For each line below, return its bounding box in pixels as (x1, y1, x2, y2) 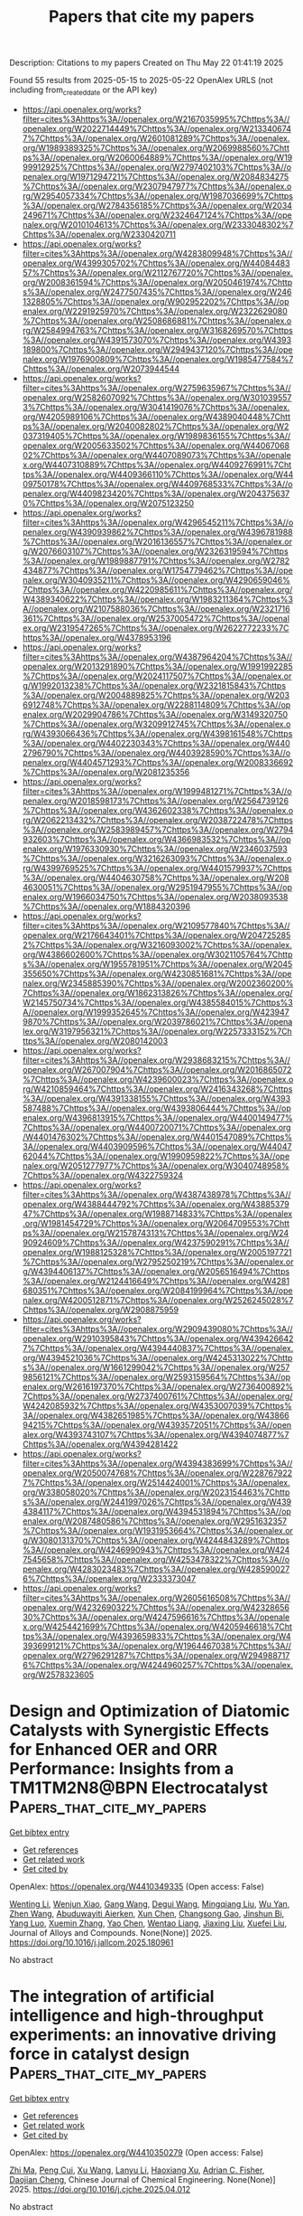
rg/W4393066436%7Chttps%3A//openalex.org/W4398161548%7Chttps (22, 728, 293, 738)
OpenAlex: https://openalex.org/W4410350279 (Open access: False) (9, 2146, 264, 2157)
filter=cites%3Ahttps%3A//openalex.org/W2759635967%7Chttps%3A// (22, 382, 291, 393)
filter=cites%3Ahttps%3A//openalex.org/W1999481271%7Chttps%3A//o (22, 785, 292, 796)
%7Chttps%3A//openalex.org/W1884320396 (22, 901, 191, 912)
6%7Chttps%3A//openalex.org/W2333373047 (22, 1573, 197, 1583)
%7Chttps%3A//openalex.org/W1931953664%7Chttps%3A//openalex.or (22, 1525, 293, 1535)
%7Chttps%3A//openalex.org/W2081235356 (22, 766, 190, 777)
